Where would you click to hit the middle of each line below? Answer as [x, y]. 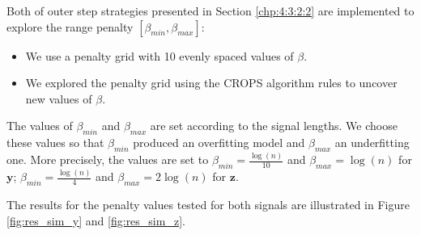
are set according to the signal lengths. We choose [274, 126]
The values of [40, 126]
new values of [59, 98]
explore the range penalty [70, 26]
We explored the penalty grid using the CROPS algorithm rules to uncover [211, 83]
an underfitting [372, 143]
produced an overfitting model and [219, 143]
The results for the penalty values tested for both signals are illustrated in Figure [208, 205]
